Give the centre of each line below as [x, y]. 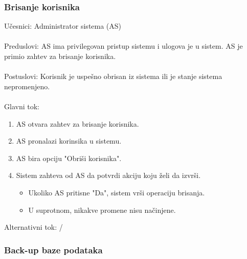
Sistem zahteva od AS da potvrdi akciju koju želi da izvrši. [108, 175]
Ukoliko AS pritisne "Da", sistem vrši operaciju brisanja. [117, 192]
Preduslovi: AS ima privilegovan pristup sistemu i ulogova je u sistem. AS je [123, 46]
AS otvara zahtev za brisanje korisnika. [77, 123]
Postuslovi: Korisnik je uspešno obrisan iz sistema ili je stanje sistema [113, 76]
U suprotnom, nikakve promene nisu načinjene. [102, 210]
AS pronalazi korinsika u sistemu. [69, 141]
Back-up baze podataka [53, 250]
